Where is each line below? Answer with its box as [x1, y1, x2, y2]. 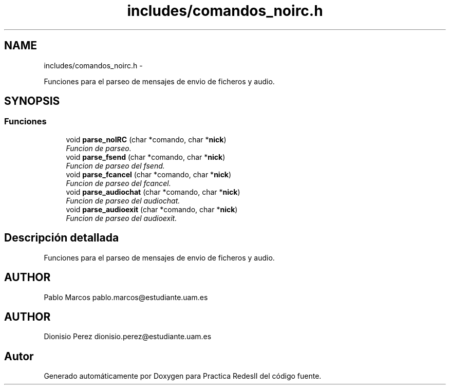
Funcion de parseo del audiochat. [66, 196, 180, 205]
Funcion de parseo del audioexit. [66, 213, 177, 223]
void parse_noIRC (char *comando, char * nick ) [66, 135, 227, 144]
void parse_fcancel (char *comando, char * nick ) [66, 170, 232, 179]
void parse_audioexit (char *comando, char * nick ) [66, 205, 238, 214]
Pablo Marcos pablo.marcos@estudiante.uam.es [44, 292, 208, 302]
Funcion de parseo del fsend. [66, 161, 165, 170]
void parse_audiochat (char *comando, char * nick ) [66, 187, 240, 196]
